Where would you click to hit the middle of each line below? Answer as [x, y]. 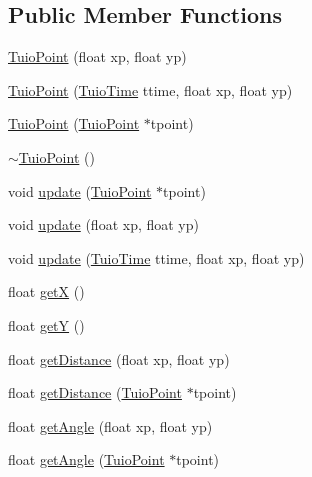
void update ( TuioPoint [80, 190]
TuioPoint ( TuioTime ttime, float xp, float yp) [150, 89]
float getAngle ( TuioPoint [86, 459]
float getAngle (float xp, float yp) [110, 425]
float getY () [46, 324]
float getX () [46, 291]
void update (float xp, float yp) [103, 224]
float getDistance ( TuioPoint [95, 392]
